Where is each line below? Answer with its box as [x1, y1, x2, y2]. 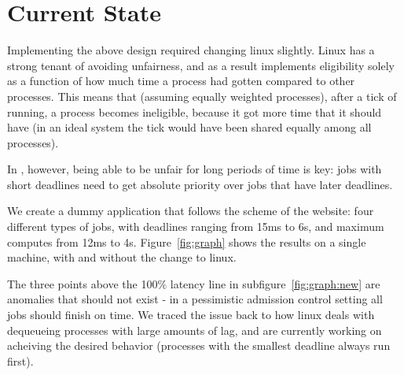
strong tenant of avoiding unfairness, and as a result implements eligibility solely [7, 57, 395, 73]
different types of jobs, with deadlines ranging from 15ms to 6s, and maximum [7, 218, 384, 235]
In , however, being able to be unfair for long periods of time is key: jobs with [7, 161, 382, 177]
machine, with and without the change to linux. [7, 249, 237, 265]
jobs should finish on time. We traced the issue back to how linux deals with [7, 306, 375, 323]
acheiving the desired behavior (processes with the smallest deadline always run [7, 337, 391, 354]
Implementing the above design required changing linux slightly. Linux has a [7, 42, 375, 58]
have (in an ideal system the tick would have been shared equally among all [7, 119, 372, 136]
